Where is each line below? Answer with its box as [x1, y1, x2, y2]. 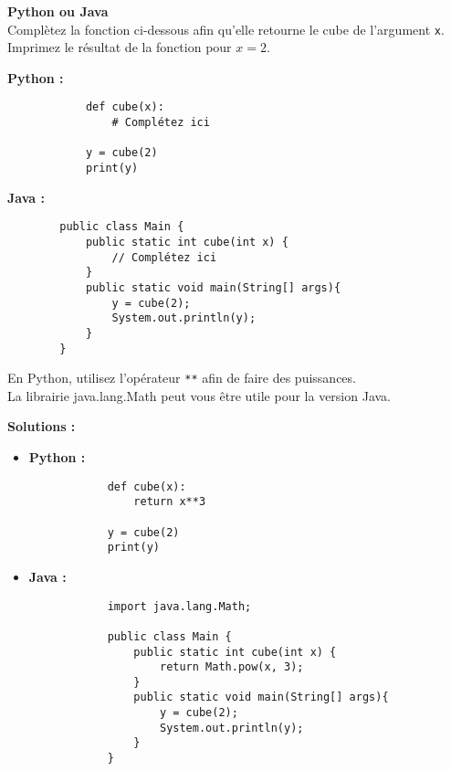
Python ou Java [7, 2, 109, 20]
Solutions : [7, 417, 76, 436]
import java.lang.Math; [107, 599, 252, 613]
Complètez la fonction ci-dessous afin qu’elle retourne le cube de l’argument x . [7, 19, 445, 38]
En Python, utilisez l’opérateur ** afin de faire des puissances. [7, 368, 356, 387]
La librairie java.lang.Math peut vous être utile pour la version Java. [7, 385, 391, 405]
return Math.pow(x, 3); [159, 660, 304, 674]
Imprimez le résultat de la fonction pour [7, 37, 232, 57]
